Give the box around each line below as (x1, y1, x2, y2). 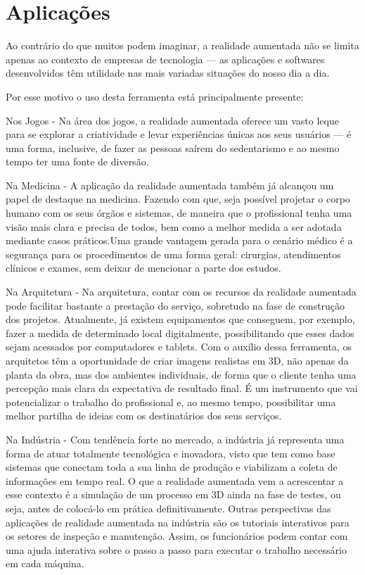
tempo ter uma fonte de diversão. (6, 154, 149, 169)
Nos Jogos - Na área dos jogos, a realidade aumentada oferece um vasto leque (6, 113, 339, 127)
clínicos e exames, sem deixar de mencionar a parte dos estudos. (6, 260, 281, 275)
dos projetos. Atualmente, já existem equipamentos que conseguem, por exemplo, (6, 312, 355, 327)
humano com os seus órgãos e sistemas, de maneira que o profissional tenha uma (6, 206, 352, 220)
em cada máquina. (6, 556, 84, 571)
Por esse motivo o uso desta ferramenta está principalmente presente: (6, 89, 304, 103)
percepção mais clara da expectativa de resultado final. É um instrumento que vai (6, 381, 358, 396)
